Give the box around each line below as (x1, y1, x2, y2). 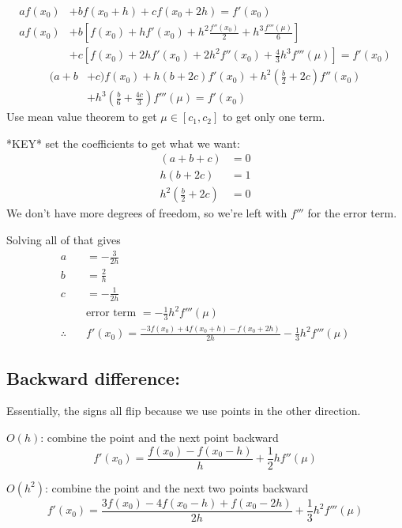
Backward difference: (6, 365, 180, 390)
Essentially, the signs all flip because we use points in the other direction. (6, 402, 361, 419)
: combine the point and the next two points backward (44, 479, 309, 496)
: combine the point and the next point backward (40, 429, 279, 446)
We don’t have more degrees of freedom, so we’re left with (6, 205, 287, 221)
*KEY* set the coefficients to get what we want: (6, 134, 240, 151)
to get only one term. (222, 108, 325, 125)
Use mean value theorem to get (6, 108, 157, 125)
